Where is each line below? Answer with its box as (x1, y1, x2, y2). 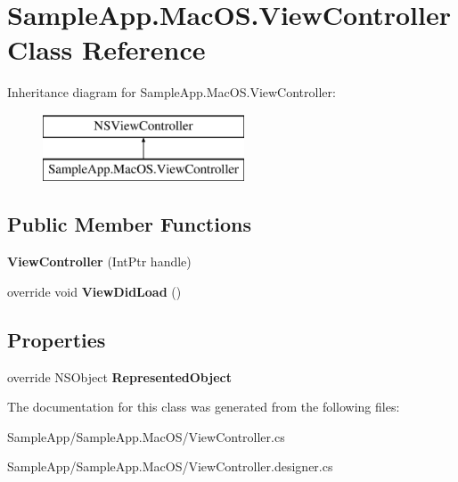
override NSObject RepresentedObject (7, 367, 232, 386)
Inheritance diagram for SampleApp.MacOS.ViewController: (7, 83, 336, 102)
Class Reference (7, 31, 206, 68)
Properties (7, 325, 106, 353)
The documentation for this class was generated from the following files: (7, 397, 400, 416)
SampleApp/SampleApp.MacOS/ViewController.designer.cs (7, 457, 333, 476)
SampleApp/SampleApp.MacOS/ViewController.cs (7, 427, 285, 445)
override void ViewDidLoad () (7, 282, 182, 300)
